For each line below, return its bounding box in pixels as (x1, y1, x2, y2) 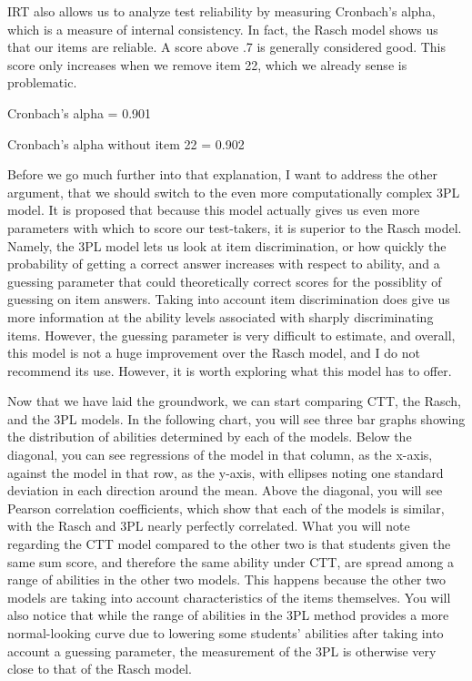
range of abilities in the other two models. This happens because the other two (7, 570, 446, 589)
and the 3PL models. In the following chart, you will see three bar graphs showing (7, 409, 466, 428)
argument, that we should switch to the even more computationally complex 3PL (7, 182, 460, 201)
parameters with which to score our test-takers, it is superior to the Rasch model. (7, 218, 462, 237)
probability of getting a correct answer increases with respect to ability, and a (7, 254, 440, 273)
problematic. (7, 73, 77, 92)
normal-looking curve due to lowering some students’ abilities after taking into (7, 624, 444, 642)
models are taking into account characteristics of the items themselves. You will (7, 587, 451, 606)
